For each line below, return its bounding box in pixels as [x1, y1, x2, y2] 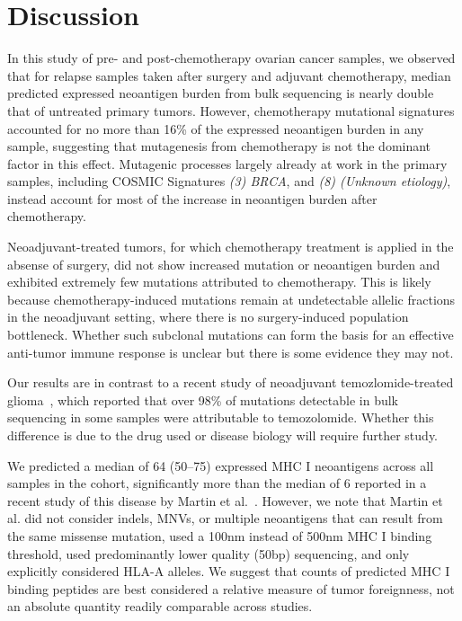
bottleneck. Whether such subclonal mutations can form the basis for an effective [7, 325, 454, 344]
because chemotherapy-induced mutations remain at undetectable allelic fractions [7, 289, 456, 308]
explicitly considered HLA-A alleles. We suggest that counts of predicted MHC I [7, 562, 450, 581]
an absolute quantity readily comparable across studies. [7, 597, 313, 616]
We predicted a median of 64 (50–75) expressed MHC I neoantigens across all [7, 456, 434, 475]
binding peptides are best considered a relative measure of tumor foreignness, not [7, 579, 455, 598]
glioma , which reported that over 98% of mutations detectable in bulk [7, 390, 398, 409]
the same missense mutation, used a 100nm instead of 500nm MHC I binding [7, 526, 432, 545]
